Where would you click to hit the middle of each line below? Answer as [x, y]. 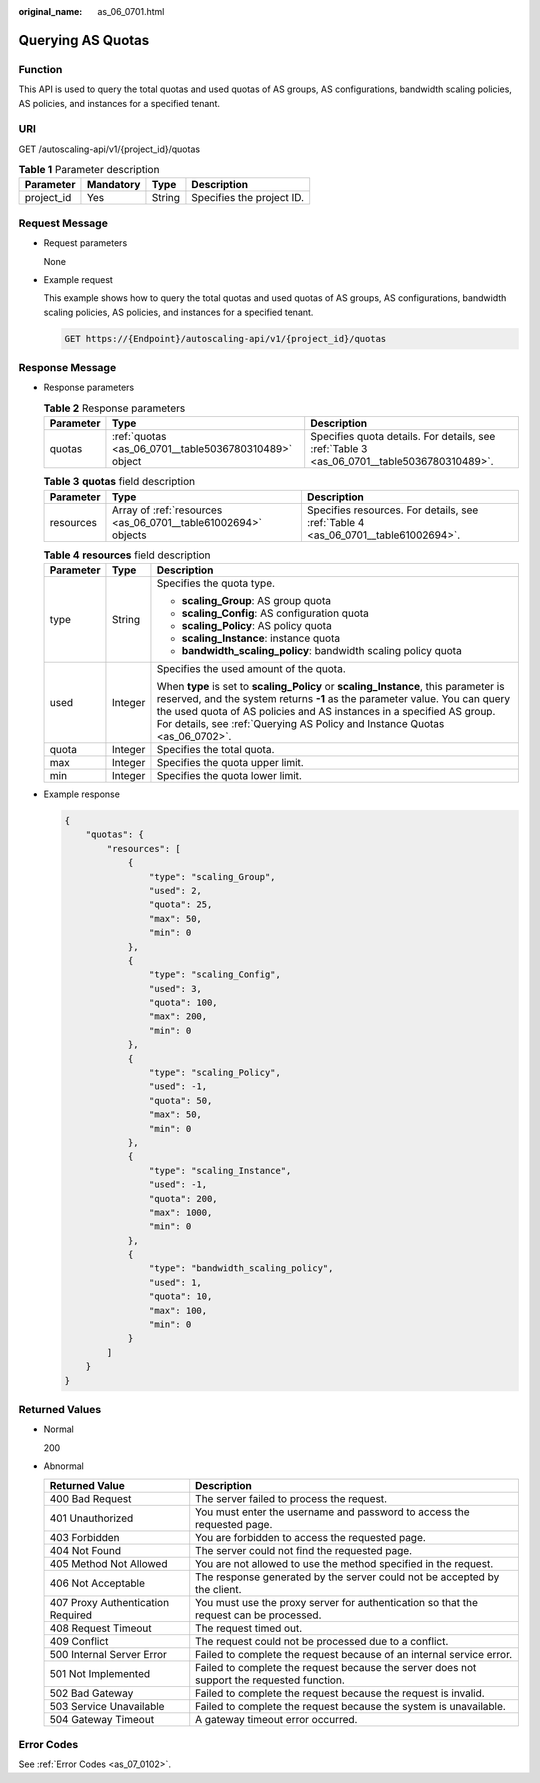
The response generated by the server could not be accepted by [347, 1577]
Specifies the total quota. [215, 749]
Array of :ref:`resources [167, 510]
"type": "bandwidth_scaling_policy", [241, 1268]
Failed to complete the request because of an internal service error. [354, 1654]
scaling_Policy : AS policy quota [256, 625]
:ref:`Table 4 [335, 522]
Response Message [67, 368]
